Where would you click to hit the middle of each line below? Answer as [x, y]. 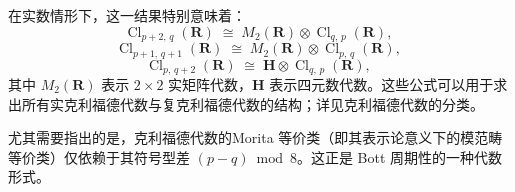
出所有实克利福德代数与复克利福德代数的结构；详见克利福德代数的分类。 [246, 103]
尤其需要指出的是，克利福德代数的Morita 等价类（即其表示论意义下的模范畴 [255, 137]
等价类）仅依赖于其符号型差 [99, 156]
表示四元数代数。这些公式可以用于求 [388, 83]
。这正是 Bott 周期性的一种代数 [399, 156]
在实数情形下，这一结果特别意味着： [127, 15]
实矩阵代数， [210, 83]
